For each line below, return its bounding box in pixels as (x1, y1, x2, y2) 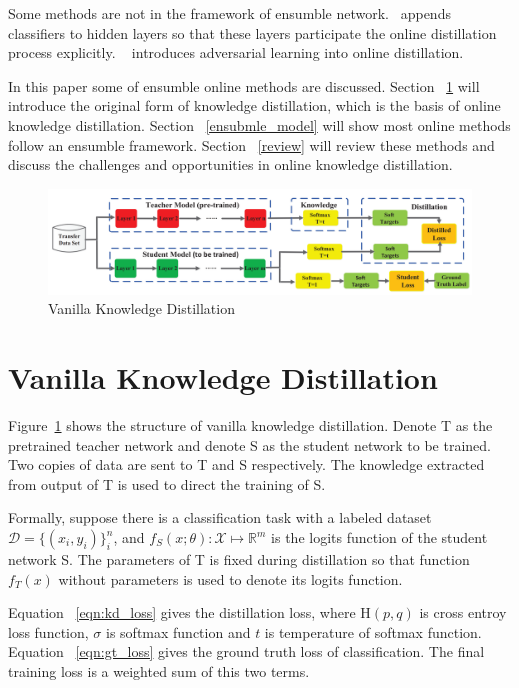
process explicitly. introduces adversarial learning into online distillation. (8, 42, 464, 63)
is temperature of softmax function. (264, 621, 482, 642)
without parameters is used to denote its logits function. (58, 568, 403, 589)
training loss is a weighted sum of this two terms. (8, 661, 310, 681)
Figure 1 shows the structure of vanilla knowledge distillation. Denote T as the (8, 415, 493, 436)
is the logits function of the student (271, 527, 488, 548)
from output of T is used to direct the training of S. (8, 473, 326, 494)
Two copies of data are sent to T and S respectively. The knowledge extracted (8, 454, 485, 475)
